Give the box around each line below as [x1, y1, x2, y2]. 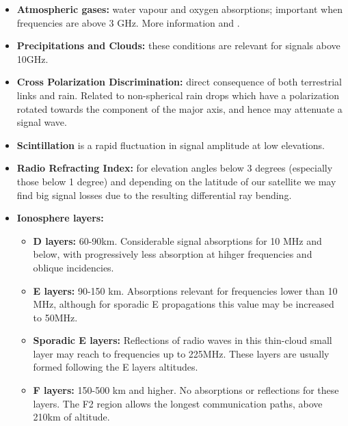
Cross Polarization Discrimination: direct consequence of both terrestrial [16, 75, 342, 89]
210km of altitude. [33, 410, 110, 424]
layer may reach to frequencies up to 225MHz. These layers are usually [33, 346, 330, 360]
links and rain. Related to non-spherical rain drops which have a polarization [16, 88, 340, 102]
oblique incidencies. [33, 260, 114, 274]
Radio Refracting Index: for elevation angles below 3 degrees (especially [16, 161, 333, 175]
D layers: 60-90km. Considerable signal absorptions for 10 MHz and [33, 233, 322, 248]
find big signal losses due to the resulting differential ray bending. [16, 187, 292, 202]
